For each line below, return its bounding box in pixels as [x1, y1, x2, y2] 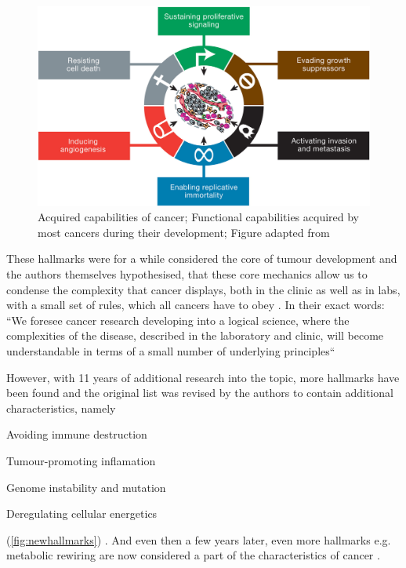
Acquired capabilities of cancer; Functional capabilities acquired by [38, 209, 360, 225]
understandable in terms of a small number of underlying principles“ [6, 342, 335, 359]
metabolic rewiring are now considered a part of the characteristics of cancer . [6, 547, 380, 563]
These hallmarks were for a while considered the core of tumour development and [6, 250, 397, 267]
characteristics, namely [6, 399, 116, 416]
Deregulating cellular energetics [6, 505, 158, 522]
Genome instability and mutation [6, 479, 166, 495]
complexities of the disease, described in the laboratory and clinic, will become [6, 327, 384, 344]
